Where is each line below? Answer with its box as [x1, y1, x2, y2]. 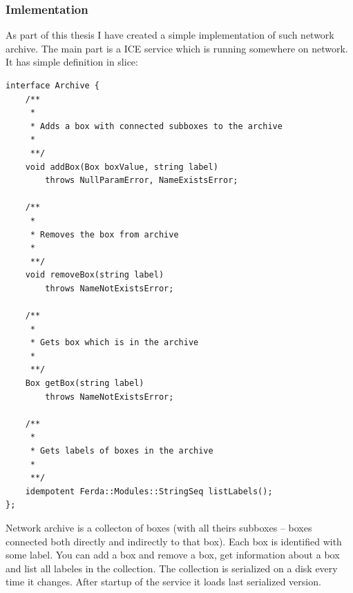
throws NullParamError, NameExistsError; [45, 175, 238, 186]
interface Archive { [6, 81, 100, 90]
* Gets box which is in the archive [30, 338, 199, 348]
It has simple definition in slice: [6, 55, 138, 69]
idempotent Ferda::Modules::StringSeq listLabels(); [25, 486, 273, 496]
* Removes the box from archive [30, 229, 179, 240]
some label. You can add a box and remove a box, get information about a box [6, 547, 340, 562]
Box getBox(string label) [25, 378, 144, 389]
